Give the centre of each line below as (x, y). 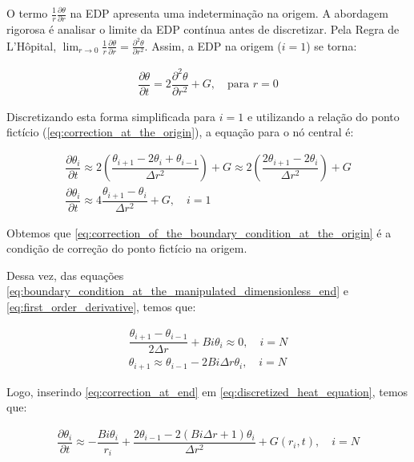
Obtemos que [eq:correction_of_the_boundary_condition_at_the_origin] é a (199, 232)
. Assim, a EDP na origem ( (213, 45)
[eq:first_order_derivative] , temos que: (101, 306)
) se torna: (332, 45)
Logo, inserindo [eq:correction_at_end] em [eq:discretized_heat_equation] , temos (207, 391)
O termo (27, 13)
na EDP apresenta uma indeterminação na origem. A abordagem (229, 13)
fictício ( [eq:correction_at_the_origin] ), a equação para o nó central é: (180, 132)
